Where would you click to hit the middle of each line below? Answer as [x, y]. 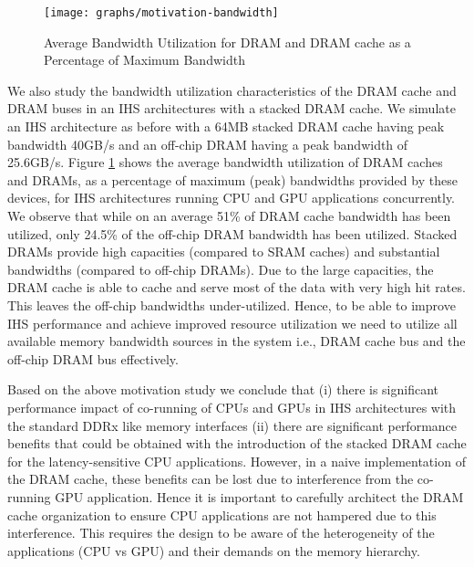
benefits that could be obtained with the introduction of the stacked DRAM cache [237, 443]
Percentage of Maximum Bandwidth [144, 60]
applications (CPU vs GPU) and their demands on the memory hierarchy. [214, 550]
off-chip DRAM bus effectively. [93, 358]
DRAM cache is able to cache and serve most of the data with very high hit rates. [237, 287]
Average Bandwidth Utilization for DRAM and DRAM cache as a [227, 42]
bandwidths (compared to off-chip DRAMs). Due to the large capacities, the [221, 269]
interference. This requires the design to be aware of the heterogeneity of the [221, 533]
